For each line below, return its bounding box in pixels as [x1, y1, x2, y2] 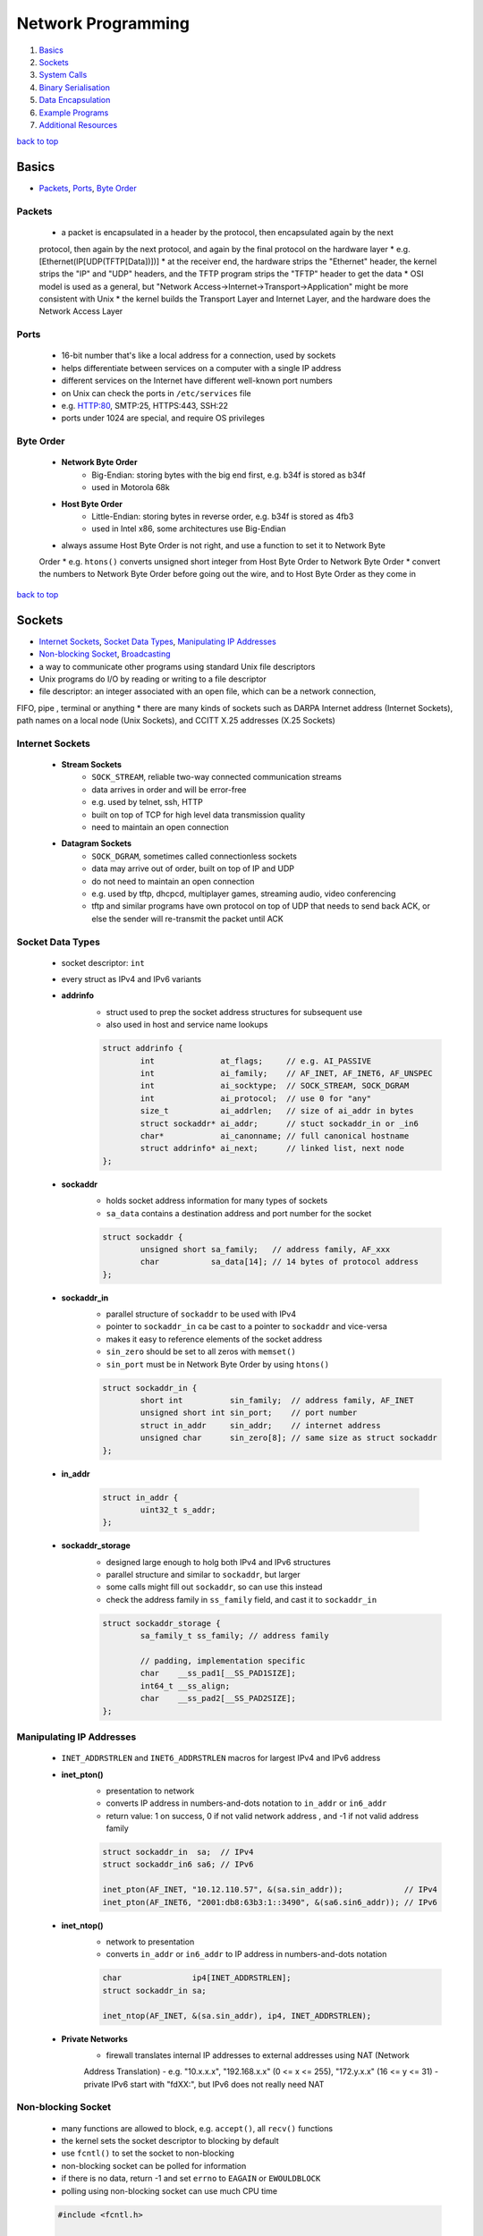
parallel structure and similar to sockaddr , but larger [106, 1570, 301, 1580]
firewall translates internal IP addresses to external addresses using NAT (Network [106, 2049, 411, 2061]
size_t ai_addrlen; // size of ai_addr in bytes [140, 1105, 414, 1116]
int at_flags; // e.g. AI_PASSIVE [140, 1055, 372, 1066]
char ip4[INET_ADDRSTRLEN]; [102, 1973, 292, 1983]
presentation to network [106, 1785, 195, 1796]
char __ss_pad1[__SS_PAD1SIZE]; [140, 1668, 297, 1679]
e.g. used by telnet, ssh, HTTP [91, 797, 203, 808]
